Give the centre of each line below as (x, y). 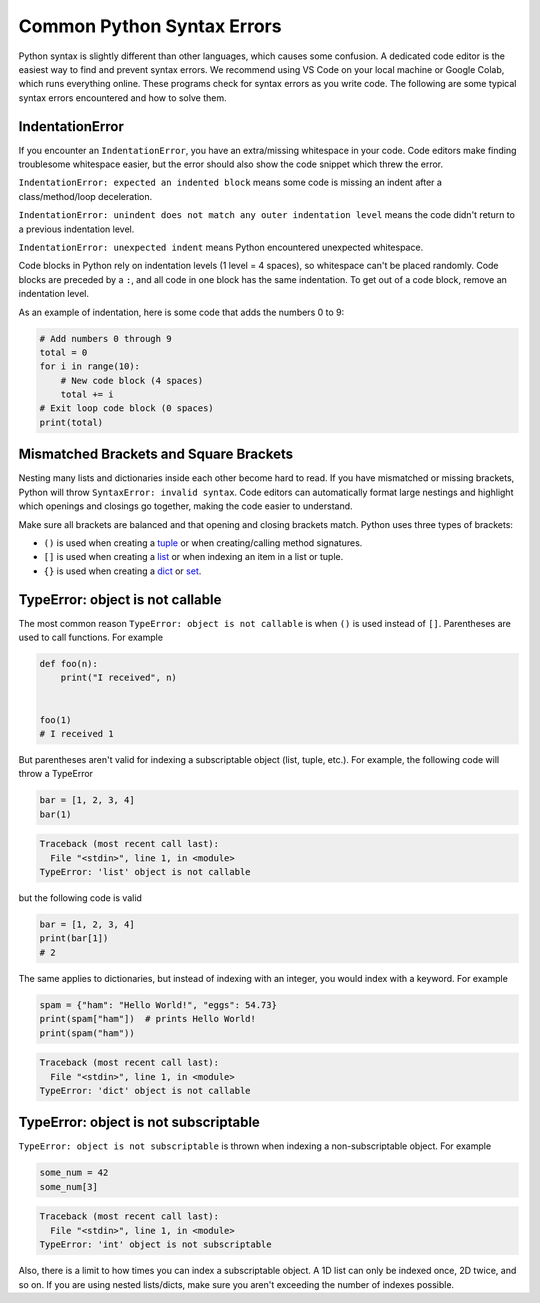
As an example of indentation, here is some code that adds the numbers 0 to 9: (181, 312)
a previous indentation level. (76, 229)
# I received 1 (76, 733)
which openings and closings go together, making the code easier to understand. (186, 506)
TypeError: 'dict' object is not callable (145, 1090)
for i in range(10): (89, 366)
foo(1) (55, 719)
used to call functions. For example (91, 637)
